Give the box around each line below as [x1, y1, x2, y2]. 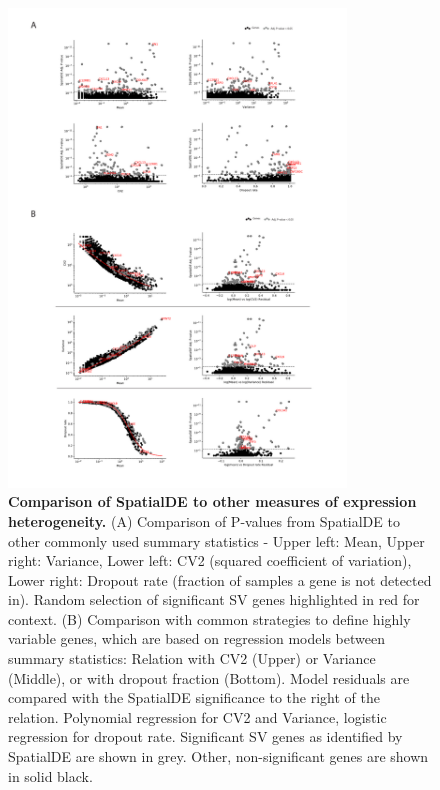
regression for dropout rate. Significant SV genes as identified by [8, 726, 403, 747]
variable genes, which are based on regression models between [8, 628, 385, 649]
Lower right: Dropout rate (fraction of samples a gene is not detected [8, 569, 432, 590]
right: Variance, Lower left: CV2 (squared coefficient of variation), [8, 550, 412, 571]
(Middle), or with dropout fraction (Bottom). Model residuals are [8, 667, 410, 688]
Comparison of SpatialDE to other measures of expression [8, 491, 417, 512]
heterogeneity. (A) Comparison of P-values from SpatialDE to [8, 510, 400, 531]
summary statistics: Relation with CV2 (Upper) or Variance [8, 648, 376, 669]
